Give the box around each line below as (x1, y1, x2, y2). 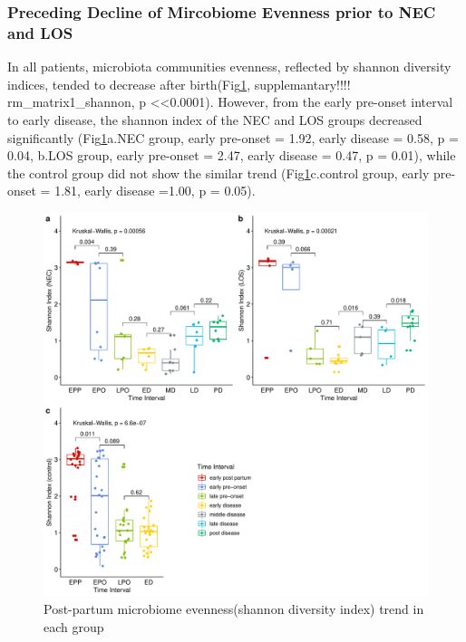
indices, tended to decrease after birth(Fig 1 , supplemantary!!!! (7, 74, 351, 93)
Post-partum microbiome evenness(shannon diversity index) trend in (44, 599, 424, 618)
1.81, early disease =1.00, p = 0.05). (54, 181, 256, 200)
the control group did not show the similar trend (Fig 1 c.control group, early (7, 163, 430, 182)
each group (44, 618, 104, 637)
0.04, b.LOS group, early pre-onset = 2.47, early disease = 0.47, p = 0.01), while (7, 146, 456, 165)
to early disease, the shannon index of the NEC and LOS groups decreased (7, 110, 422, 129)
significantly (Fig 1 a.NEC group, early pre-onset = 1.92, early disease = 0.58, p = (7, 128, 459, 147)
